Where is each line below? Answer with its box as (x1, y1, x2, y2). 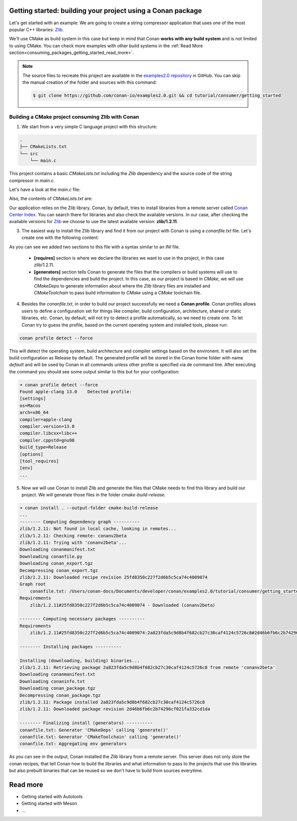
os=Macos (19, 403, 41, 409)
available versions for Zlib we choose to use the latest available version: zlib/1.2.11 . (9, 219, 178, 225)
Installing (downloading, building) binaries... (19, 657, 140, 663)
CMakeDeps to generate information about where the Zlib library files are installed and (34, 283, 210, 289)
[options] (19, 451, 44, 457)
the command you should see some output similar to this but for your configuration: (9, 368, 180, 374)
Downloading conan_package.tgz (19, 686, 96, 691)
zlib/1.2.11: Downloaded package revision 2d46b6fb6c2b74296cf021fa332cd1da (19, 706, 210, 712)
